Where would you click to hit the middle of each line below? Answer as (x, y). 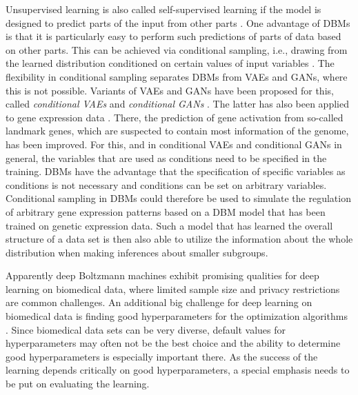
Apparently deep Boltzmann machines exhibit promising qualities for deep (162, 275)
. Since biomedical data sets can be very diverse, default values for (146, 329)
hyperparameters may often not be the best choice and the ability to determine (173, 343)
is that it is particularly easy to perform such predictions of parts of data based (173, 36)
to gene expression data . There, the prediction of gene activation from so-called (175, 117)
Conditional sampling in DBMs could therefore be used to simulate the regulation (178, 198)
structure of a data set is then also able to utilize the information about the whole (179, 239)
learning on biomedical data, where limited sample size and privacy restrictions (173, 288)
